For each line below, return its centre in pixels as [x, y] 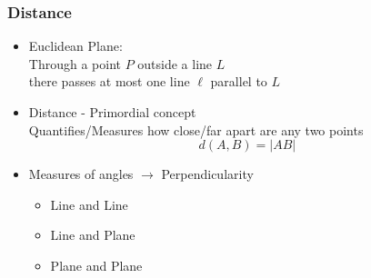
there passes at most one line [109, 81]
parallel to [239, 81]
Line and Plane [93, 235]
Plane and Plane [96, 265]
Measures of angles [81, 174]
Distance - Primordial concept [112, 112]
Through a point [75, 63]
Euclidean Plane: [75, 46]
